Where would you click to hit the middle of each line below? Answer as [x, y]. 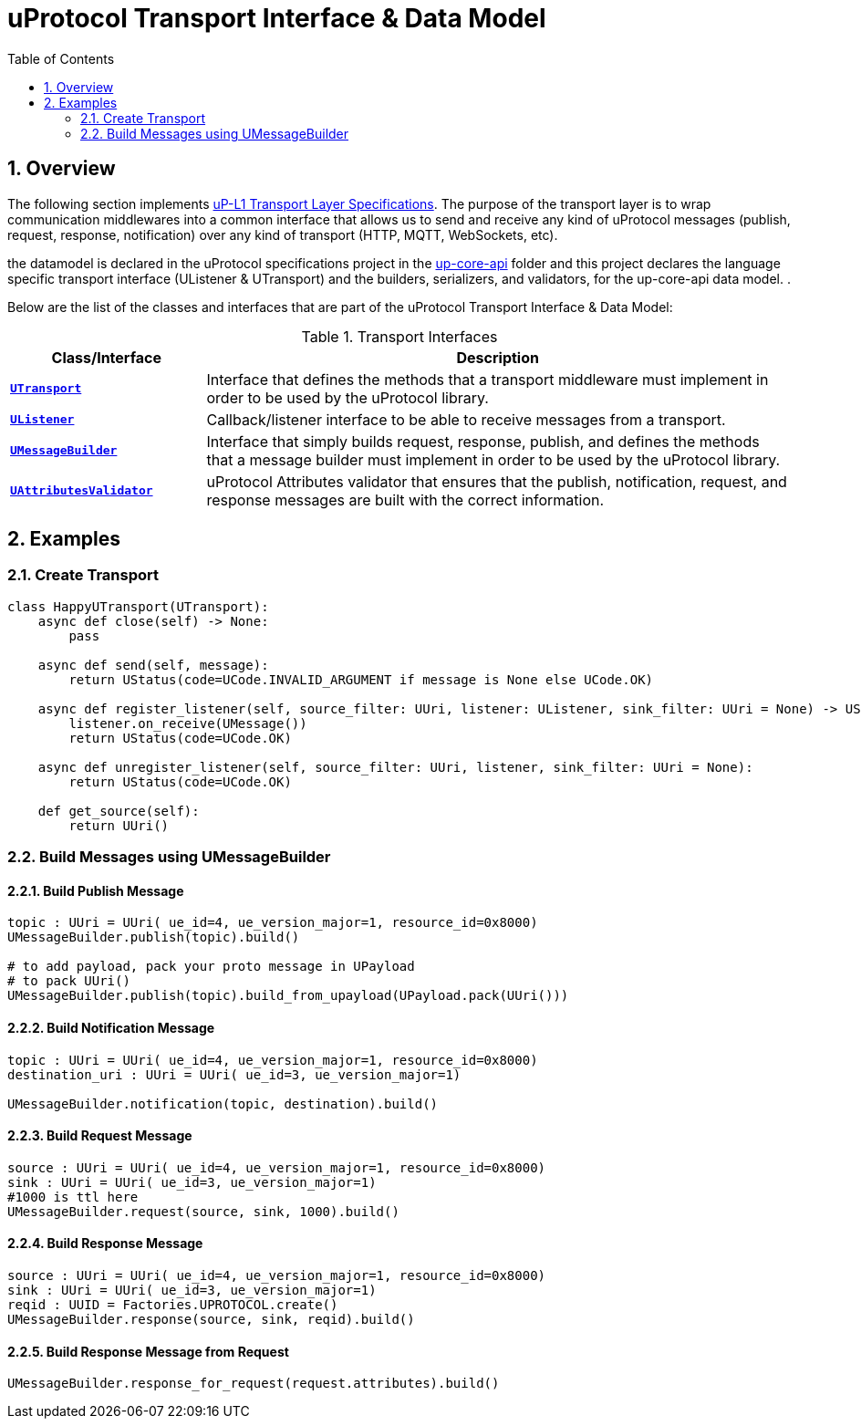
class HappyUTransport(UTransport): [138, 606]
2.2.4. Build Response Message [105, 1244]
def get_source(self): [119, 811]
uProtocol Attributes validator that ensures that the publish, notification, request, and [497, 481]
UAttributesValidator [82, 491]
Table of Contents [61, 58]
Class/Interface [106, 357]
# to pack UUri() [69, 981]
